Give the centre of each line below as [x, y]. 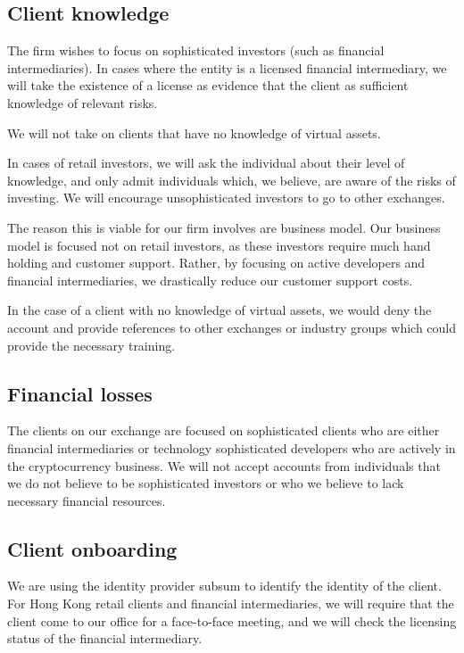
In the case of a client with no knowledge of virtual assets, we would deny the [220, 310]
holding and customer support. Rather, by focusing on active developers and [216, 263]
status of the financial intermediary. [105, 638]
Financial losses [80, 393]
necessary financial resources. [87, 500]
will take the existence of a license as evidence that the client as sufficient [208, 85]
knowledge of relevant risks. [83, 102]
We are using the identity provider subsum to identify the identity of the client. [224, 586]
